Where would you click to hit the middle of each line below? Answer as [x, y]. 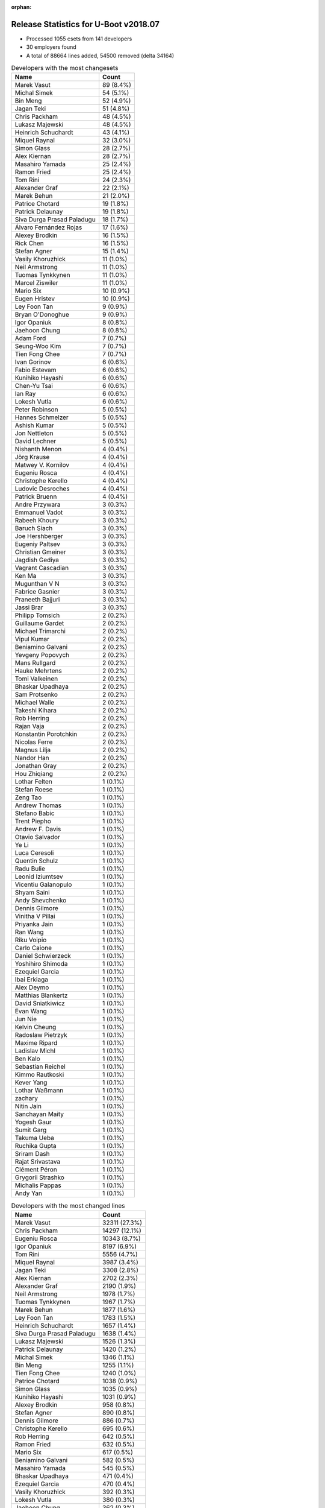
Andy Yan [28, 1193]
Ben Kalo [27, 1059]
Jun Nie [26, 1019]
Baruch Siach [34, 528]
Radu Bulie [30, 869]
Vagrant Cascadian [42, 568]
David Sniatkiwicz [40, 1003]
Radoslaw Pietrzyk [41, 1035]
